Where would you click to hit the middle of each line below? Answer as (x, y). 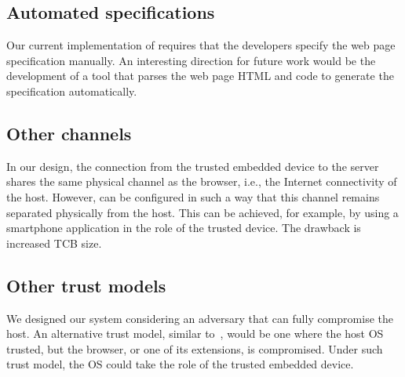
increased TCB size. (54, 243)
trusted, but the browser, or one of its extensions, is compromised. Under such (195, 348)
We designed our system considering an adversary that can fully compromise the (200, 318)
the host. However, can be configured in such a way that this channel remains (193, 196)
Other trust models (86, 285)
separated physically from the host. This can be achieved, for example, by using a (202, 212)
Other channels (69, 133)
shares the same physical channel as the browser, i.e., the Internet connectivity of (202, 181)
